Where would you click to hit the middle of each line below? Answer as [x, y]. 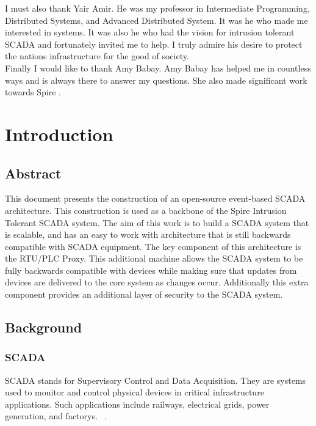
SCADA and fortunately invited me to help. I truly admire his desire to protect [154, 44]
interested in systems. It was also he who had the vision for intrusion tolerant [150, 32]
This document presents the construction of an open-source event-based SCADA [155, 198]
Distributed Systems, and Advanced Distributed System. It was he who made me [156, 20]
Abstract [33, 173]
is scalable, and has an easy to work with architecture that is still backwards [148, 234]
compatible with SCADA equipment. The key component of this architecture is [153, 246]
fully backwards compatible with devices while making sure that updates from [151, 270]
